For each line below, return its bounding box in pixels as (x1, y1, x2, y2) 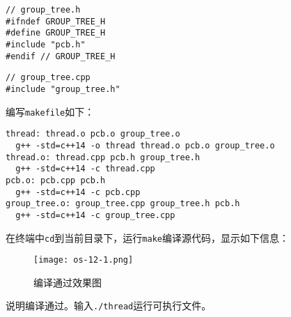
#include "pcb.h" (6, 39, 86, 49)
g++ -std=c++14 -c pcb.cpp (15, 187, 141, 197)
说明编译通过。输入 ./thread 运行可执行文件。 (6, 298, 212, 313)
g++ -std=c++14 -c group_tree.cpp (15, 210, 175, 220)
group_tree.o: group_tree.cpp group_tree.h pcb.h (6, 199, 240, 209)
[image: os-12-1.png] (33, 255, 134, 265)
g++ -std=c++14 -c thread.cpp (15, 164, 155, 174)
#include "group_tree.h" (6, 84, 120, 94)
